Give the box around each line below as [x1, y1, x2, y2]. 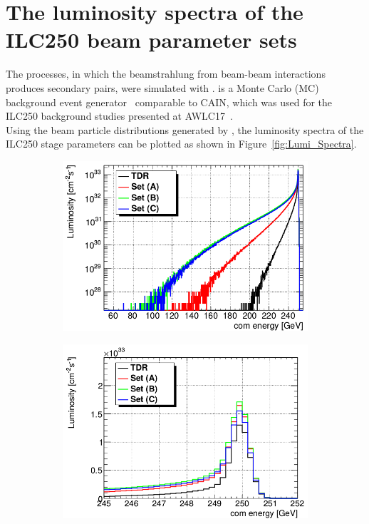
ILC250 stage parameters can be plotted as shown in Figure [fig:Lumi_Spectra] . [6, 136, 357, 151]
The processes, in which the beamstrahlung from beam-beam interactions [6, 66, 326, 81]
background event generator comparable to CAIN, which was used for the [6, 94, 333, 109]
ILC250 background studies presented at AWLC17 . [6, 108, 233, 123]
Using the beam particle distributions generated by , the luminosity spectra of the [6, 122, 364, 137]
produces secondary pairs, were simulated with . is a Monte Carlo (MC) [6, 80, 319, 95]
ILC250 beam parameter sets [6, 25, 297, 54]
